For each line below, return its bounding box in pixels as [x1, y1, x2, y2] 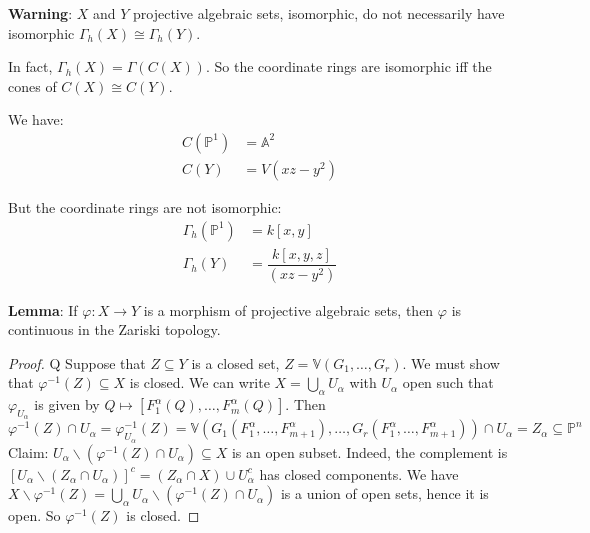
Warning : [8, 3, 73, 23]
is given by [34, 394, 100, 415]
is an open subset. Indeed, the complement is [231, 441, 508, 462]
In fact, [8, 56, 53, 77]
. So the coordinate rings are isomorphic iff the [205, 56, 492, 77]
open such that [402, 372, 494, 393]
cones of [8, 75, 57, 96]
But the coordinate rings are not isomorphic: [8, 197, 282, 218]
